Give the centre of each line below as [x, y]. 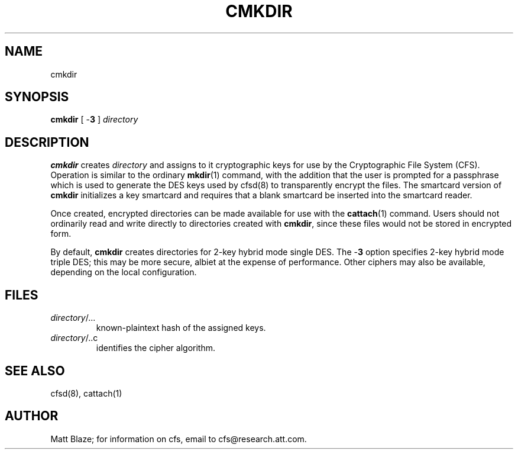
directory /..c [74, 338]
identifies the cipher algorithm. [156, 348]
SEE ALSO [35, 371]
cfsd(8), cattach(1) [86, 393]
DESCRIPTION [47, 142]
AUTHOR [32, 416]
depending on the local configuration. [124, 272]
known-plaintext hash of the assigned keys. [181, 328]
